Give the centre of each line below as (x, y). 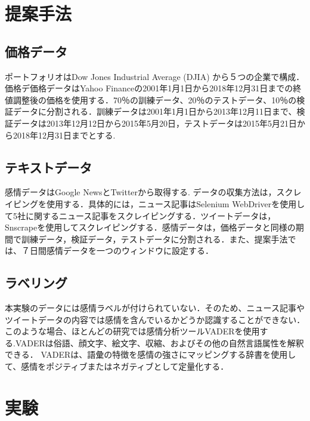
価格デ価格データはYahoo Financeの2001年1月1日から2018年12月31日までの (149, 88)
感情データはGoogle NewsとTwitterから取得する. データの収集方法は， (141, 192)
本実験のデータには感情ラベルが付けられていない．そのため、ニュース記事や (155, 308)
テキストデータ (49, 167)
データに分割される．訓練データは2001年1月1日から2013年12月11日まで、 (155, 111)
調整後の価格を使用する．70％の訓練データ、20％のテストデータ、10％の (155, 99)
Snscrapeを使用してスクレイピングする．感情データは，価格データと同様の (150, 227)
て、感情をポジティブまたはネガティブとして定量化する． (117, 366)
